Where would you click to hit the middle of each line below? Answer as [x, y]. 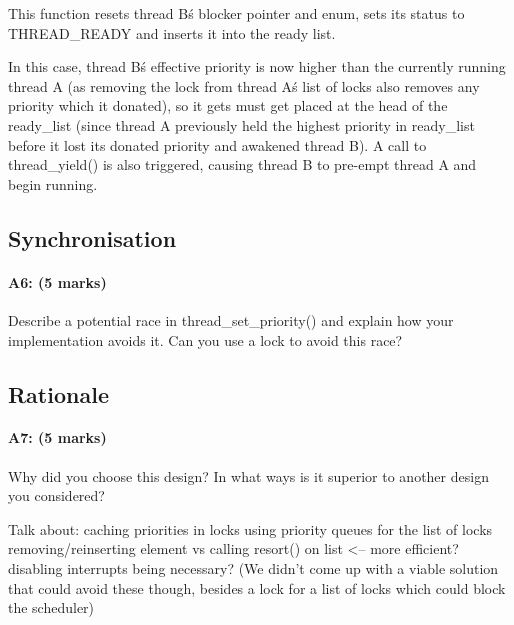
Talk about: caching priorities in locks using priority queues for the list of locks [250, 528]
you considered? [56, 495]
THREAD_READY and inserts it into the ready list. [172, 32]
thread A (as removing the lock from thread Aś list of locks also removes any [244, 85]
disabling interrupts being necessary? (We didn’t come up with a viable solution [253, 568]
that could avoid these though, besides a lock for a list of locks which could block [257, 587]
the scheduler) [51, 607]
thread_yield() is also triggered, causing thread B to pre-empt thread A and [242, 164]
